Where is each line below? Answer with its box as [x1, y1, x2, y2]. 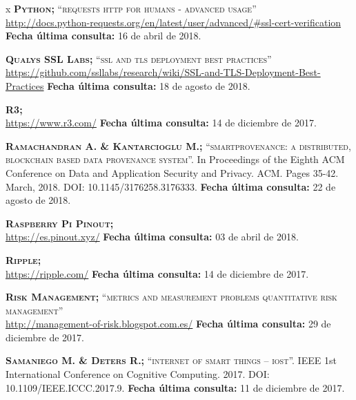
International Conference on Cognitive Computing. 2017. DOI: [6, 367, 270, 381]
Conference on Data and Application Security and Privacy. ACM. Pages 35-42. [6, 165, 339, 180]
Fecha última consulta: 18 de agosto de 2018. [47, 78, 250, 93]
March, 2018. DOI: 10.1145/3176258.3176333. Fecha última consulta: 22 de [6, 179, 336, 193]
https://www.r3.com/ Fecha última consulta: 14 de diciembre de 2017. [6, 115, 317, 130]
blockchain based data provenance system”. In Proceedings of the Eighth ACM [6, 152, 345, 166]
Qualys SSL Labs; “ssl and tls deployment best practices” [6, 51, 272, 66]
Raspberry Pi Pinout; [6, 216, 114, 230]
